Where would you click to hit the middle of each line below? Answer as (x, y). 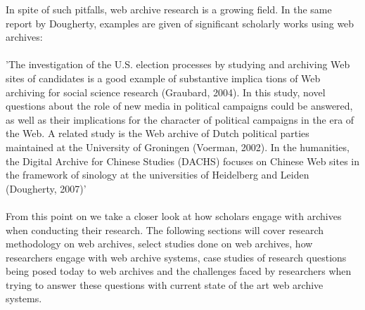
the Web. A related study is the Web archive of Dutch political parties (158, 133)
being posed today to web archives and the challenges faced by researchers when (179, 271)
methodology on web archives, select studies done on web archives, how (159, 244)
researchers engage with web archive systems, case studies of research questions (176, 257)
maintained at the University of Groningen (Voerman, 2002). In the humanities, (178, 147)
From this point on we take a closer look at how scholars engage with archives (174, 215)
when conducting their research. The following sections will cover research (165, 230)
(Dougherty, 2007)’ (46, 188)
